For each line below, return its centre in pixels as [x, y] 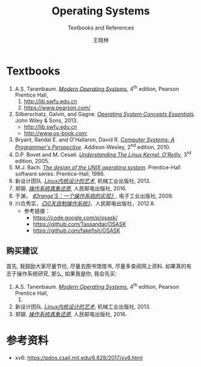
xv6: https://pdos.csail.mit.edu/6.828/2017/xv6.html [79, 358]
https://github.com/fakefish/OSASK [76, 230]
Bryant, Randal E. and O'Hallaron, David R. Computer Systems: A [95, 140]
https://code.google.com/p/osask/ [75, 217]
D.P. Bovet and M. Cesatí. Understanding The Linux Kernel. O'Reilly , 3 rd [103, 154]
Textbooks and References [101, 28]
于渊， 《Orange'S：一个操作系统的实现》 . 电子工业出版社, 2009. [94, 196]
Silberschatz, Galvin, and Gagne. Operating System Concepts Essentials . [105, 114]
